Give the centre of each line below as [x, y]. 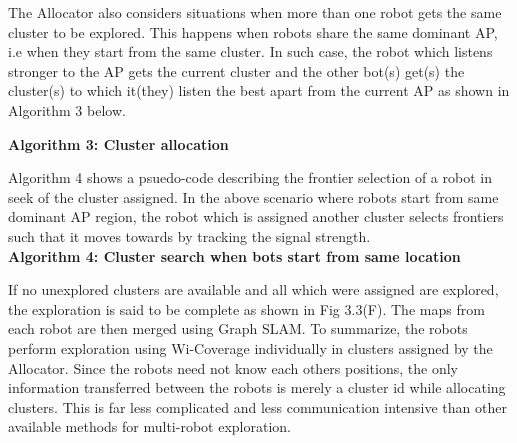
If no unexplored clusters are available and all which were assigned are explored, [253, 289]
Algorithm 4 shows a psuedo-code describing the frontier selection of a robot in [250, 177]
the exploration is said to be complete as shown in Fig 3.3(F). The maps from [246, 308]
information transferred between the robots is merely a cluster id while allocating [257, 387]
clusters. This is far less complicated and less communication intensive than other [257, 406]
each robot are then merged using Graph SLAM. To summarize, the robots [238, 328]
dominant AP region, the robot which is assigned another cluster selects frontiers [256, 216]
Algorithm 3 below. [67, 109]
